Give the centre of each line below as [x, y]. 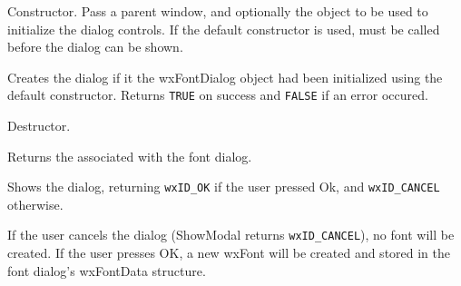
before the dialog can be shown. [95, 47]
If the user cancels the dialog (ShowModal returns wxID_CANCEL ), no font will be [231, 235]
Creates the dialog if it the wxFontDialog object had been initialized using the [225, 77]
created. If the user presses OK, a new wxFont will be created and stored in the [229, 253]
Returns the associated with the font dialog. [130, 156]
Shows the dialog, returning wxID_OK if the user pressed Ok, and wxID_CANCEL [224, 187]
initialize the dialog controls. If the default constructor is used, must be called [224, 29]
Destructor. [39, 126]
